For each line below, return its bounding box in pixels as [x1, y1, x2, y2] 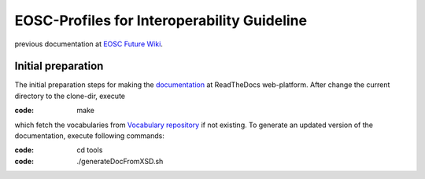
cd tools [76, 145, 103, 155]
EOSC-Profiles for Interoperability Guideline [14, 12, 307, 29]
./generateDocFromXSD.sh [76, 156, 164, 166]
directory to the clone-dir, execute [14, 91, 126, 100]
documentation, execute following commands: [14, 131, 164, 141]
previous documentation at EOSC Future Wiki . [14, 39, 163, 49]
